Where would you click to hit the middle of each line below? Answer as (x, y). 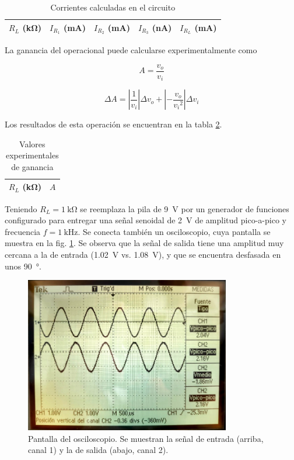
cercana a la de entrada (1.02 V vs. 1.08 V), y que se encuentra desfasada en (143, 254)
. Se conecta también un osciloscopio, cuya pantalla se (174, 231)
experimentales (32, 155)
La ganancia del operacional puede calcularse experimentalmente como (131, 49)
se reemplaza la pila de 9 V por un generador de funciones (185, 208)
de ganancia (32, 166)
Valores (32, 143)
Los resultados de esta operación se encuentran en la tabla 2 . (113, 124)
